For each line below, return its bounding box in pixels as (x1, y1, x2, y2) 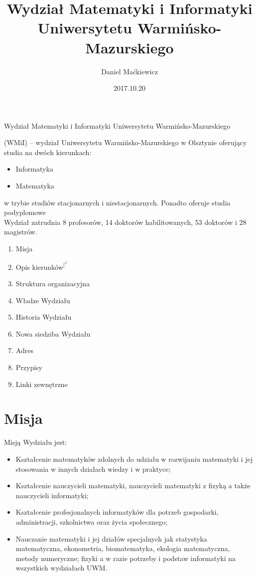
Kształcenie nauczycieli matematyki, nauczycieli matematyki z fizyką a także (15, 480, 251, 491)
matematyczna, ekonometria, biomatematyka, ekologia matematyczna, (15, 543, 230, 554)
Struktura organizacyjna (15, 278, 90, 289)
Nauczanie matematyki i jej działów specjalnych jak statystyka (15, 533, 207, 544)
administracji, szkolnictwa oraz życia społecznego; (15, 516, 167, 527)
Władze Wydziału (15, 295, 70, 305)
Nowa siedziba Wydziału (15, 328, 91, 339)
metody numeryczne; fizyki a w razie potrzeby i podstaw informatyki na (15, 553, 236, 563)
